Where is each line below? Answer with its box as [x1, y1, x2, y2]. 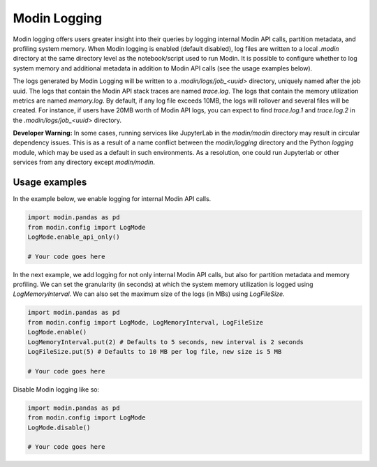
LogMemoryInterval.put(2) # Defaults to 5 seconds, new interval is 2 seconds [27, 338, 304, 346]
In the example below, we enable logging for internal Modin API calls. [13, 195, 212, 203]
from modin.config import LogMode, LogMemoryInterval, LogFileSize [27, 318, 264, 326]
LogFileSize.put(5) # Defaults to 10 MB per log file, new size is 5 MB [27, 348, 282, 355]
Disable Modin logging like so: [13, 385, 100, 394]
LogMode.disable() [27, 423, 91, 431]
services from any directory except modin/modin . [13, 158, 155, 167]
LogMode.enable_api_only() [27, 232, 120, 241]
